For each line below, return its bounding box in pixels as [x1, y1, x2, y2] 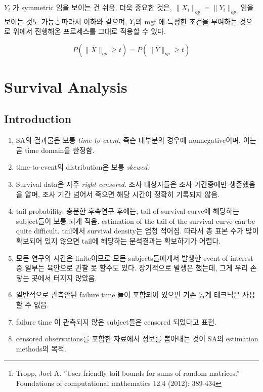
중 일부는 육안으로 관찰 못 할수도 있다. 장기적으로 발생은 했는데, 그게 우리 [16, 262, 248, 273]
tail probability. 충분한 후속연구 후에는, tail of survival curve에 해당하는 [16, 206, 239, 216]
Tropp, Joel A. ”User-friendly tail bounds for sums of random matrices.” [16, 368, 240, 378]
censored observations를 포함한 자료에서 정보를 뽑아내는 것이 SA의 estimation [16, 333, 258, 344]
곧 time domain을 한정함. [16, 144, 95, 155]
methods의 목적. [16, 343, 66, 354]
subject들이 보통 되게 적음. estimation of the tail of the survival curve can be [16, 215, 255, 226]
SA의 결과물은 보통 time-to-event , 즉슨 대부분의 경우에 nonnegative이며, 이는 [16, 135, 256, 145]
